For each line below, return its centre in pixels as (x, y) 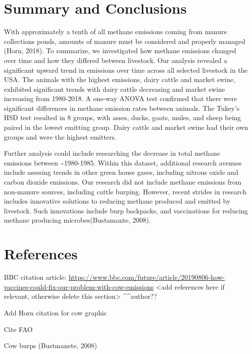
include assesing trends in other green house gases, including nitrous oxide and (121, 172)
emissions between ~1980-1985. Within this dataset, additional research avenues (123, 162)
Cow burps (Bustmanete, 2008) (50, 345)
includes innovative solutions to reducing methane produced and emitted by (117, 201)
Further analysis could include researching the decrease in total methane (112, 153)
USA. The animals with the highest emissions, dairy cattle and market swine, (120, 79)
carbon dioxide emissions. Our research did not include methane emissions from (123, 182)
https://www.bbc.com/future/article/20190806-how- (147, 277)
